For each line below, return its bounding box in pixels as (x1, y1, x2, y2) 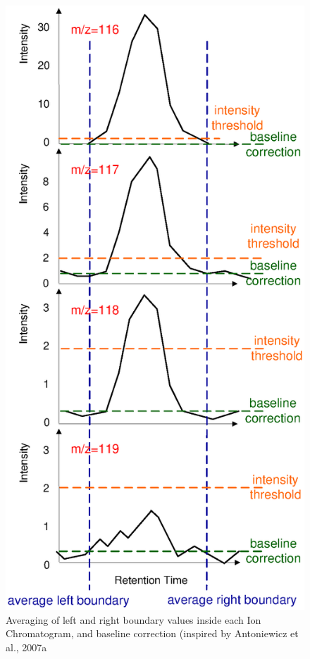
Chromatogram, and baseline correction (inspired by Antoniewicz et (6, 626, 299, 641)
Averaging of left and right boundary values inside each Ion (6, 612, 261, 627)
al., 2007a (6, 639, 47, 654)
